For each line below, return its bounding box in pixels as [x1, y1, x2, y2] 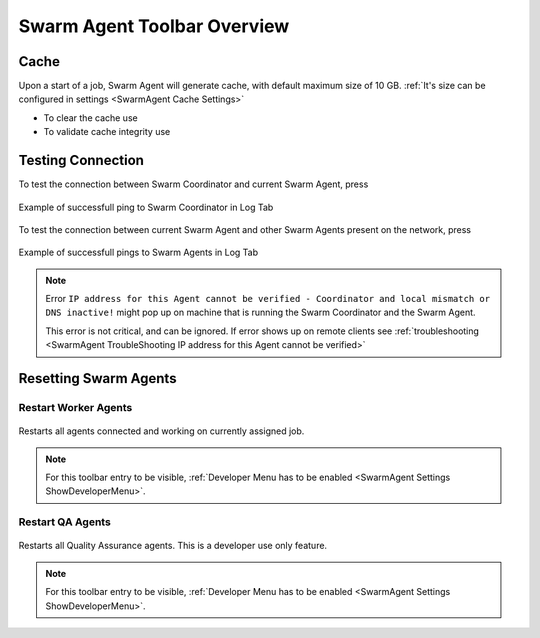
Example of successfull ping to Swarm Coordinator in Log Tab [18, 201, 274, 213]
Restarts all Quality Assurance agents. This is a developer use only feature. [18, 540, 328, 552]
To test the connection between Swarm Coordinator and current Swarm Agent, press [18, 178, 369, 190]
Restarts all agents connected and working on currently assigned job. [18, 425, 305, 437]
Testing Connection [18, 152, 145, 169]
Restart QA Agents [18, 515, 112, 529]
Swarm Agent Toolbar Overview [18, 15, 290, 37]
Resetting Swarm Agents [18, 370, 177, 387]
